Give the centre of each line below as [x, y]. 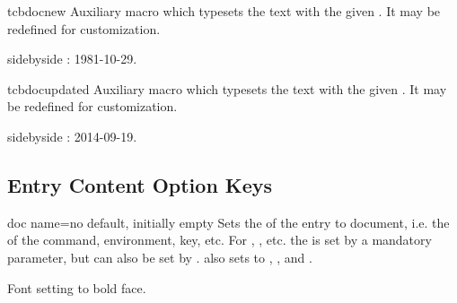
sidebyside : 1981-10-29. [72, 59]
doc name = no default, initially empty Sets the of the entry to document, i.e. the [228, 222]
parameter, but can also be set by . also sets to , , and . [160, 257]
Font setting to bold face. [77, 287]
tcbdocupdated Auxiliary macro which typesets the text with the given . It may [227, 88]
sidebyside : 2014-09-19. [72, 136]
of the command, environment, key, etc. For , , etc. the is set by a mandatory [220, 240]
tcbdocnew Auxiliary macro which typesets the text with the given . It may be [224, 11]
